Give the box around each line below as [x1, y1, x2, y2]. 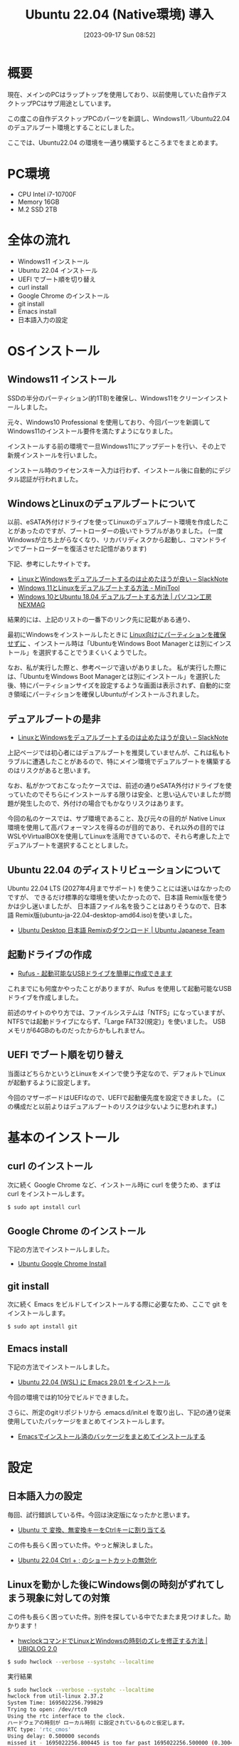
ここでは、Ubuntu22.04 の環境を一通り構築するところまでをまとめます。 [7, 138, 222, 147]
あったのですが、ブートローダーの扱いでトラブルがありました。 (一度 [19, 526, 223, 535]
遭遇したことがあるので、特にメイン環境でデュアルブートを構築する [31, 757, 232, 766]
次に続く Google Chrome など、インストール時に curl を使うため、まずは [7, 1180, 221, 1189]
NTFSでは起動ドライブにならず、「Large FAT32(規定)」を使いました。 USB [7, 1017, 226, 1026]
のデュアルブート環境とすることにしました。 [7, 123, 139, 132]
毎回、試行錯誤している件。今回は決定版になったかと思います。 [7, 1510, 194, 1519]
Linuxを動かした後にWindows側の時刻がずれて [7, 1579, 216, 1591]
